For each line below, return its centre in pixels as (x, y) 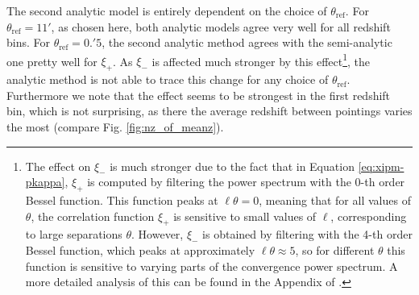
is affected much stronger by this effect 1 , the (261, 60)
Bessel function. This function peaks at (122, 200)
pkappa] (45, 182)
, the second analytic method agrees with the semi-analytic (247, 42)
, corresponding (369, 216)
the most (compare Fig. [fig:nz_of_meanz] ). (115, 127)
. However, (158, 234)
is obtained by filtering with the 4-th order (307, 234)
